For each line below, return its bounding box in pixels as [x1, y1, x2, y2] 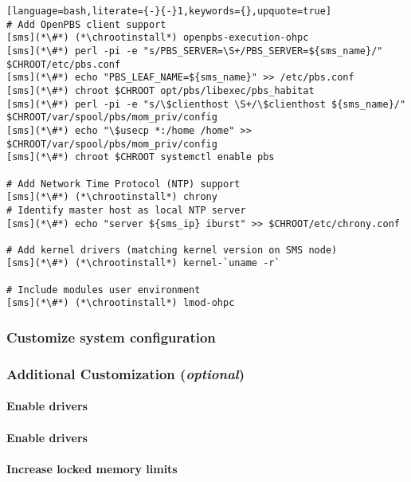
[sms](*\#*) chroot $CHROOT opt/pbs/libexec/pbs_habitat [6, 84, 315, 96]
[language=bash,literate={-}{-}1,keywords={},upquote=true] [6, 6, 332, 17]
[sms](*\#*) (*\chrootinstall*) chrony [6, 191, 217, 203]
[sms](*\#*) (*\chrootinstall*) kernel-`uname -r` [6, 257, 280, 269]
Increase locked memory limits [6, 460, 178, 476]
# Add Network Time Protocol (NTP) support [6, 178, 241, 190]
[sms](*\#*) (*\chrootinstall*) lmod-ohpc [6, 297, 235, 309]
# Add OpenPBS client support [6, 18, 166, 30]
